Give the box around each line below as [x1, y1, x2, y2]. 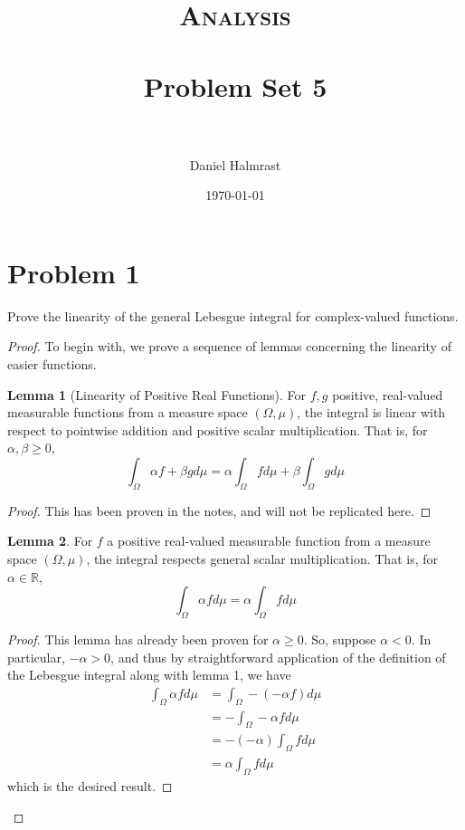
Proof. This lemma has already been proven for [7, 629, 269, 648]
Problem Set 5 [143, 67, 327, 104]
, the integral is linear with [297, 403, 446, 422]
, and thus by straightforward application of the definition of [110, 647, 446, 666]
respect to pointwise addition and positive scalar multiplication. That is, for [7, 420, 428, 439]
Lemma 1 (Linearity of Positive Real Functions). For [7, 385, 307, 404]
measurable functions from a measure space [7, 403, 248, 422]
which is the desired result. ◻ [7, 777, 173, 796]
